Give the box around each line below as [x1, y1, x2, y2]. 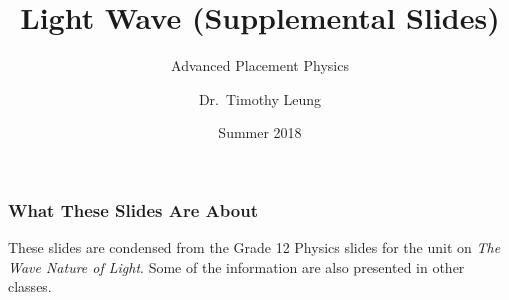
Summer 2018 [218, 122, 302, 143]
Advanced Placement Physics [171, 55, 349, 76]
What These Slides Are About [8, 197, 258, 222]
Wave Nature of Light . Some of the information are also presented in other [8, 256, 465, 277]
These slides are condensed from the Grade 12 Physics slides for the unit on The [8, 237, 501, 258]
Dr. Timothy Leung [198, 88, 322, 109]
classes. [8, 276, 52, 297]
